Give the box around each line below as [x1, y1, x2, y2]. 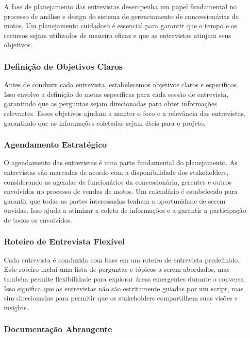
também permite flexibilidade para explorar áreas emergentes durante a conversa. [4, 273, 246, 283]
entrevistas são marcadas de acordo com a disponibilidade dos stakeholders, [4, 167, 229, 177]
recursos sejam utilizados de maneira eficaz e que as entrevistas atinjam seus [4, 30, 231, 40]
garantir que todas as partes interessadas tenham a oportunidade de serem [4, 195, 226, 206]
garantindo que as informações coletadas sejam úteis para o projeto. [4, 117, 206, 128]
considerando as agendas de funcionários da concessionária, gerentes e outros [4, 176, 232, 187]
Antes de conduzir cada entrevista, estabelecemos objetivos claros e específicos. [4, 79, 238, 90]
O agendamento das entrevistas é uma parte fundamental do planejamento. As [4, 157, 238, 168]
